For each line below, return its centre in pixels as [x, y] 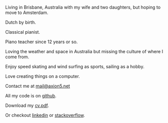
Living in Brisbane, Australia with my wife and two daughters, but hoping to [83, 7]
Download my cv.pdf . [27, 105]
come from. [17, 57]
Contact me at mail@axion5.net [38, 86]
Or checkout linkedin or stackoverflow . [45, 115]
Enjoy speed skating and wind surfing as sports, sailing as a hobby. [75, 67]
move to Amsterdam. [27, 13]
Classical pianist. [23, 32]
